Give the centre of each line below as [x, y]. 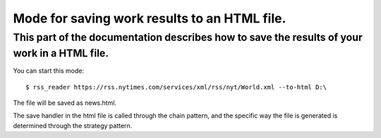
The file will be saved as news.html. [65, 103]
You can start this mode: [49, 71]
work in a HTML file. [61, 53]
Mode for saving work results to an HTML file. [150, 18]
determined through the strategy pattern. [73, 125]
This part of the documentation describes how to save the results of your [188, 37]
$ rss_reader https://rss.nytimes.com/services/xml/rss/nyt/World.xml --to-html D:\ [176, 87]
